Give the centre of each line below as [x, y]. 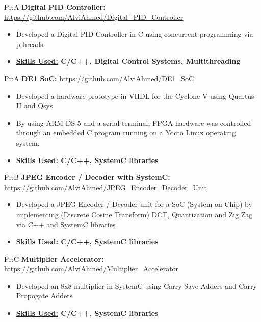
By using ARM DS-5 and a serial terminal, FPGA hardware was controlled [134, 122]
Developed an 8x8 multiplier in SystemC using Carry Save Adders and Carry [136, 285]
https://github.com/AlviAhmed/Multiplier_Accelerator [92, 269]
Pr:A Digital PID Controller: [55, 7]
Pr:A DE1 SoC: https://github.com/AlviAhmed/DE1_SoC [99, 78]
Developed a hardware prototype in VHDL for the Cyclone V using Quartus [135, 95]
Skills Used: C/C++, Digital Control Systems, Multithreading [128, 61]
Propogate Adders [44, 296]
